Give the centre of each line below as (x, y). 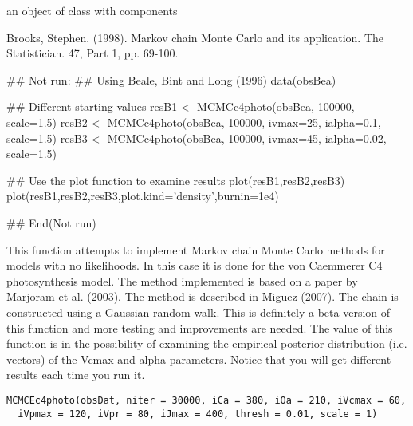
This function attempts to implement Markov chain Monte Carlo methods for (196, 249)
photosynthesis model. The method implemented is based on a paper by (182, 280)
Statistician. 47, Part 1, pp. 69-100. (92, 53)
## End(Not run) (51, 222)
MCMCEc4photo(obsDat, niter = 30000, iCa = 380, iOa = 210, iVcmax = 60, (206, 400)
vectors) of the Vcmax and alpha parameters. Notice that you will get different (199, 359)
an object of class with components (92, 10)
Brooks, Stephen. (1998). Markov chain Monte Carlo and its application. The (195, 37)
